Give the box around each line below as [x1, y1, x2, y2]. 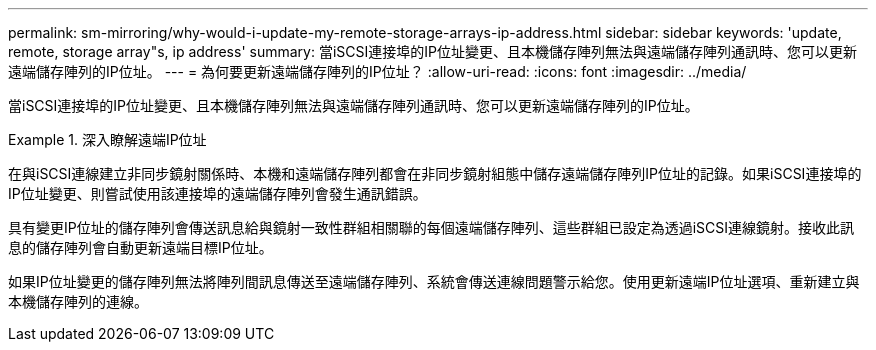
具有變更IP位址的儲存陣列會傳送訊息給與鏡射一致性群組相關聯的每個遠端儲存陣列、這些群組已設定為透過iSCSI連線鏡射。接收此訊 [8, 219, 855, 236]
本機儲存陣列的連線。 [8, 293, 148, 310]
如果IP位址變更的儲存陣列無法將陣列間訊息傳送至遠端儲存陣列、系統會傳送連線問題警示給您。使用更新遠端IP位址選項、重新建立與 [8, 273, 860, 290]
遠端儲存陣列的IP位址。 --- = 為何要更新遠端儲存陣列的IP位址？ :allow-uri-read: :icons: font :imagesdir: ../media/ [8, 63, 747, 80]
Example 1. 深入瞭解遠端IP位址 [8, 131, 207, 148]
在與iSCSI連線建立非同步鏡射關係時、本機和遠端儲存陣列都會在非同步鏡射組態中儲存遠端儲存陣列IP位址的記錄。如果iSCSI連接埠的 [8, 165, 862, 182]
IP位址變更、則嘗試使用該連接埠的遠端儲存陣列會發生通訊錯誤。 [8, 185, 427, 202]
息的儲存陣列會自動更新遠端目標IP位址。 [8, 239, 273, 256]
